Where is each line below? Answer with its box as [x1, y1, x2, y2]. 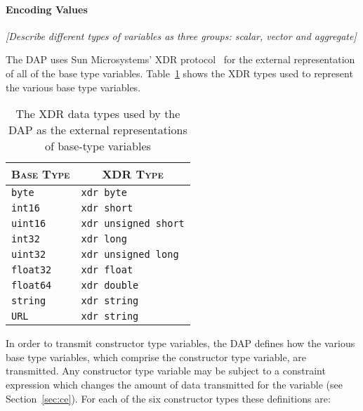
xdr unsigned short [81, 218, 185, 230]
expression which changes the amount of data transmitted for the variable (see [6, 377, 343, 391]
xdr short [81, 202, 133, 214]
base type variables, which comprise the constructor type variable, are [6, 349, 306, 364]
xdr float [81, 264, 133, 276]
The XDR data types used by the [15, 105, 180, 122]
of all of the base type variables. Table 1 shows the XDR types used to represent [6, 65, 353, 80]
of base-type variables [44, 138, 151, 155]
